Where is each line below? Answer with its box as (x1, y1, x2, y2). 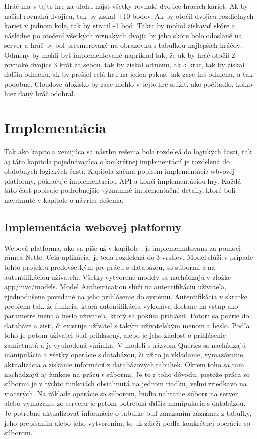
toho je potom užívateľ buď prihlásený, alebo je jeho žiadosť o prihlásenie (4, 330, 226, 340)
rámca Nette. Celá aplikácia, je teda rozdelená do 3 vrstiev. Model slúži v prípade (4, 252, 253, 262)
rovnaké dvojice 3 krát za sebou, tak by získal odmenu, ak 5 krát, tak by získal (4, 59, 245, 69)
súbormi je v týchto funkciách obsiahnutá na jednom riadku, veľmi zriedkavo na (4, 378, 247, 389)
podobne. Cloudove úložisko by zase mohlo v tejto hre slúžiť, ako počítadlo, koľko (4, 78, 252, 89)
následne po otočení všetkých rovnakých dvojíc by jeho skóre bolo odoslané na (4, 30, 242, 40)
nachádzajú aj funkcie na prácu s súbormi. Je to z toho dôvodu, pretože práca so (4, 369, 250, 379)
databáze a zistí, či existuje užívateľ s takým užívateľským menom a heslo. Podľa (4, 320, 250, 330)
